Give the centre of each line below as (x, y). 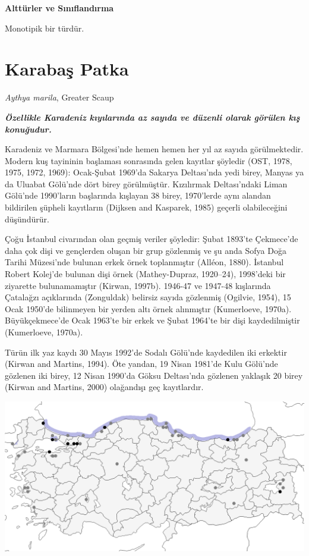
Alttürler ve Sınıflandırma (59, 8)
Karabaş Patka (67, 69)
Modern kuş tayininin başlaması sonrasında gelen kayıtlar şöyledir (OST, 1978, (149, 160)
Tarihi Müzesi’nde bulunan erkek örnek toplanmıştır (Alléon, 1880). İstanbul (144, 262)
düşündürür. (27, 219)
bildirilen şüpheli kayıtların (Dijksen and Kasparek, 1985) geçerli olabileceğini (146, 207)
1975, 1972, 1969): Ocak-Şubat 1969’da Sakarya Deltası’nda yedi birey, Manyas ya (154, 172)
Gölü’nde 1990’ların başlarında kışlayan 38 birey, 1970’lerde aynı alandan (138, 195)
